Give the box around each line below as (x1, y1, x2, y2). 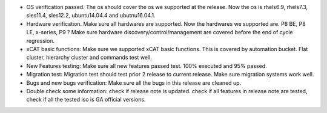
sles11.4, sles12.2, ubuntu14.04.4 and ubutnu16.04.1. (26, 12, 156, 19)
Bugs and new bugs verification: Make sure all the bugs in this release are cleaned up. (26, 79, 242, 87)
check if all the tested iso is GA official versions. (26, 96, 146, 103)
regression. (26, 37, 54, 44)
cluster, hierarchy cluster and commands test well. (26, 54, 153, 61)
